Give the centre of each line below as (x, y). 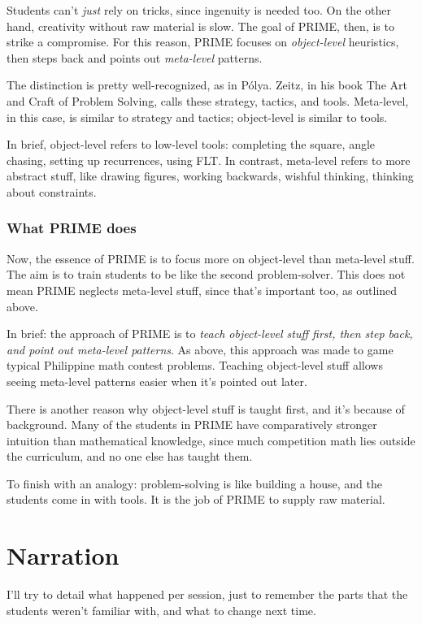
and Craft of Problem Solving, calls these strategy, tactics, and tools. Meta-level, (208, 100)
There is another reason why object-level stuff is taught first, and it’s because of (206, 408)
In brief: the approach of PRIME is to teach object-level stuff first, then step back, (210, 334)
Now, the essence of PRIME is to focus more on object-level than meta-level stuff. (211, 258)
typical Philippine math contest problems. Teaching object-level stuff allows (195, 365)
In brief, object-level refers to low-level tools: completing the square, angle (191, 144)
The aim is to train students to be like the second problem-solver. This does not (206, 274)
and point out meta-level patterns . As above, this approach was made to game (200, 349)
